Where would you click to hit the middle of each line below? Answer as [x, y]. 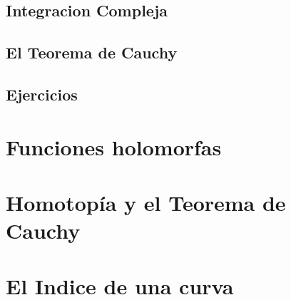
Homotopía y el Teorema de [146, 202]
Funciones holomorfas [114, 146]
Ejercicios [42, 94]
